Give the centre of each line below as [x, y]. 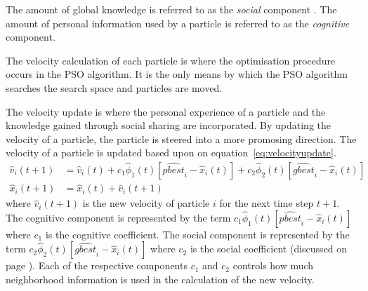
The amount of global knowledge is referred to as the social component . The [171, 9]
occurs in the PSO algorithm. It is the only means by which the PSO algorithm [177, 74]
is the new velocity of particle [146, 203]
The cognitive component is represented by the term [118, 217]
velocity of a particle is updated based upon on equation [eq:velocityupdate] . [171, 153]
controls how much [273, 265]
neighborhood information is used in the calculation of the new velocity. [160, 279]
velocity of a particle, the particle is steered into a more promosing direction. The [181, 138]
